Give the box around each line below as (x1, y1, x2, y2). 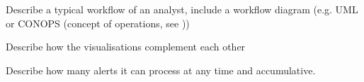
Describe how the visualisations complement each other (6, 39, 246, 54)
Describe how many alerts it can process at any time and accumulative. (6, 62, 316, 77)
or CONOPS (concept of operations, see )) (6, 15, 190, 30)
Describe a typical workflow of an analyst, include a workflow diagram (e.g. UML (6, 2, 358, 16)
